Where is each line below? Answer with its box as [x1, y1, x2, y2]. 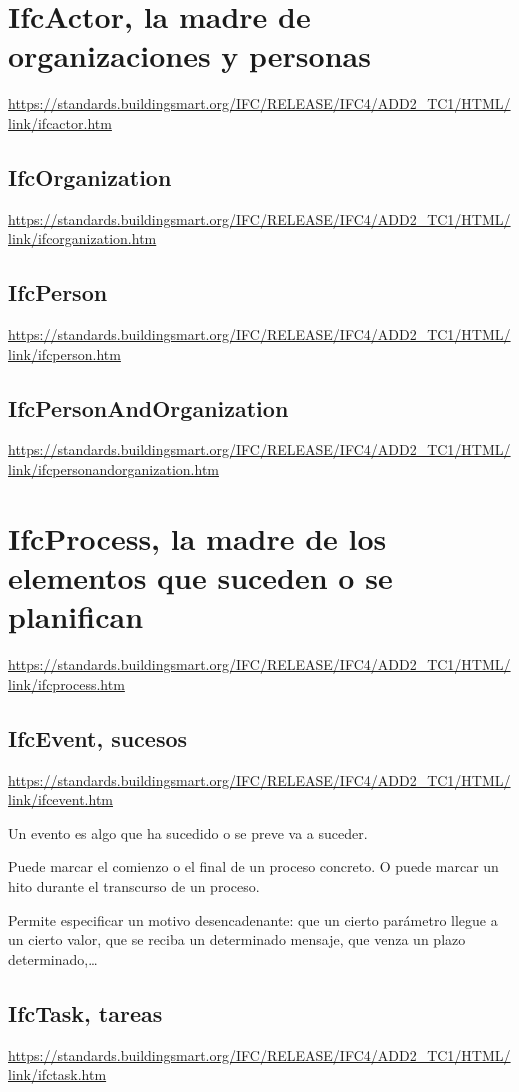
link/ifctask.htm [8, 1064, 107, 1085]
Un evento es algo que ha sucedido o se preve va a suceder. [8, 822, 368, 843]
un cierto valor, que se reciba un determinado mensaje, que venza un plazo [8, 929, 466, 950]
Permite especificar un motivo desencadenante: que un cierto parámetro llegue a [8, 909, 498, 930]
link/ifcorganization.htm [8, 228, 157, 249]
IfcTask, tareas [8, 997, 163, 1028]
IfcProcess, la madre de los [8, 517, 387, 558]
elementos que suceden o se [8, 557, 393, 598]
